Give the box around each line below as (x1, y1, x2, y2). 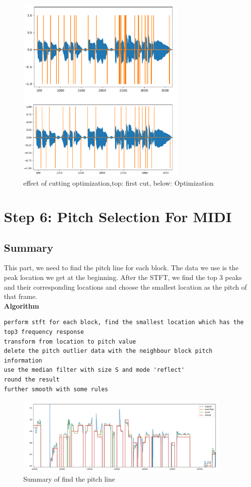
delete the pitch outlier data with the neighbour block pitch (4, 348, 213, 355)
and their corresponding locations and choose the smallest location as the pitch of (4, 281, 247, 292)
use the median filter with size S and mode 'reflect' (4, 366, 185, 374)
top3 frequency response (4, 329, 84, 336)
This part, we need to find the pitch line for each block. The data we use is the (4, 262, 239, 273)
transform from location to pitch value (4, 338, 136, 345)
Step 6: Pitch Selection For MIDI (4, 207, 232, 226)
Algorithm (4, 300, 39, 311)
